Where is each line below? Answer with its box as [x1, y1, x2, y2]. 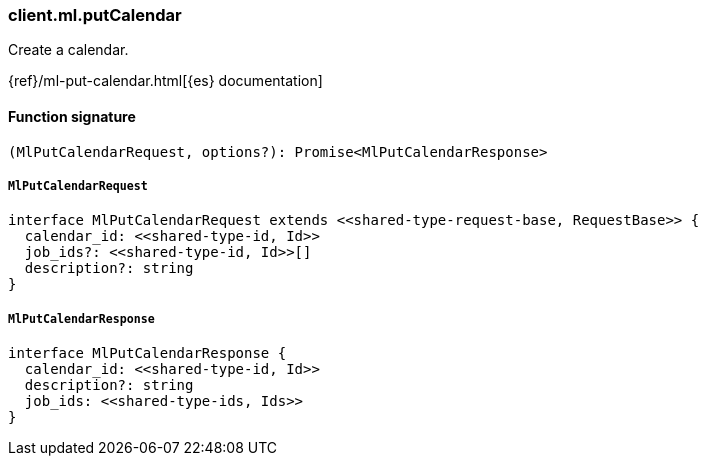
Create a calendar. [8, 41, 129, 59]
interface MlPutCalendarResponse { [8, 345, 287, 362]
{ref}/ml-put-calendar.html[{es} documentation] [8, 72, 323, 90]
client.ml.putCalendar [8, 5, 182, 25]
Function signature [8, 107, 136, 125]
